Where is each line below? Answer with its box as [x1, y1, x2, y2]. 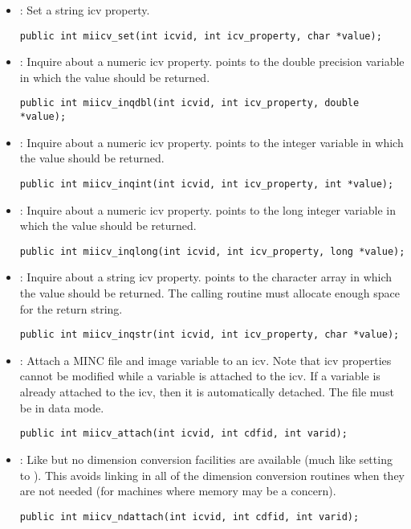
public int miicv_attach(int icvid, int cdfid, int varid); [19, 428, 348, 440]
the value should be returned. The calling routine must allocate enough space [19, 285, 401, 301]
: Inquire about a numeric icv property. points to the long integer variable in [19, 201, 396, 218]
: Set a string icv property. [19, 2, 150, 18]
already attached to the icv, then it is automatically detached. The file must [19, 383, 394, 400]
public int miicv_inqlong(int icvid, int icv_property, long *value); [19, 245, 405, 257]
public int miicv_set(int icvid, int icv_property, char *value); [19, 30, 382, 42]
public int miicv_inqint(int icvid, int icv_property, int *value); [19, 178, 394, 190]
